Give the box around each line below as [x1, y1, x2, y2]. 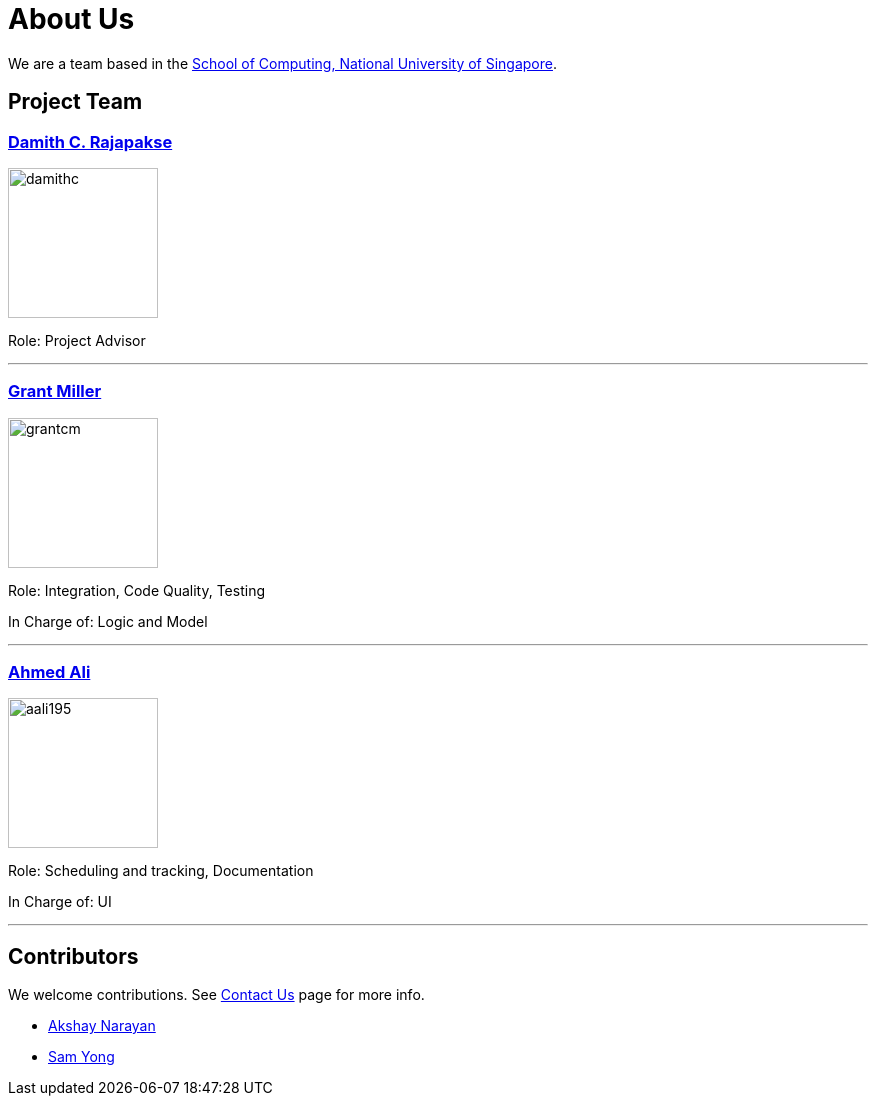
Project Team [8, 89, 143, 115]
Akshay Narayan [48, 1017, 156, 1035]
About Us [8, 2, 135, 36]
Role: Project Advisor [8, 331, 146, 349]
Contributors [8, 943, 139, 969]
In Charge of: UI [8, 893, 112, 911]
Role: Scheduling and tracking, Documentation [8, 862, 314, 880]
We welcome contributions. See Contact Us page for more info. [8, 986, 425, 1004]
